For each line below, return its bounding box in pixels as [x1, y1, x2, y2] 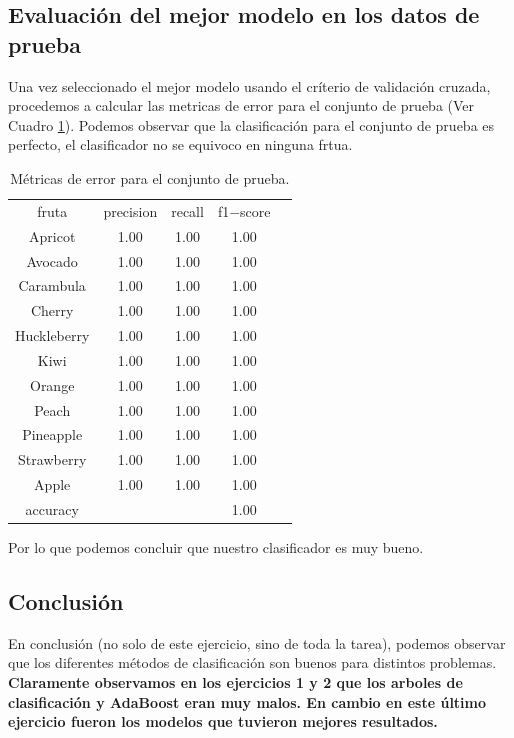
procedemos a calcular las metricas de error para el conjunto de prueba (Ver [8, 95, 475, 116]
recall [171, 200, 204, 221]
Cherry [30, 300, 74, 321]
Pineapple [22, 424, 83, 445]
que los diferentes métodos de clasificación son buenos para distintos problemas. [8, 652, 497, 673]
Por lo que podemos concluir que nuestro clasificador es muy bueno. [8, 537, 424, 558]
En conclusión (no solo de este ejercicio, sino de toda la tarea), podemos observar [8, 632, 506, 653]
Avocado [26, 250, 78, 271]
